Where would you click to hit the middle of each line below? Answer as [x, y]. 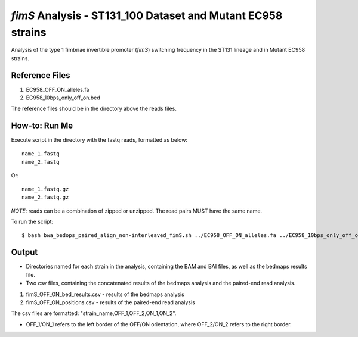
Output [24, 252]
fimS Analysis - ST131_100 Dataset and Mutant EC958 [147, 15]
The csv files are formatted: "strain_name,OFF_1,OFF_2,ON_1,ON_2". [94, 313]
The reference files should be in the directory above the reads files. [94, 109]
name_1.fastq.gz [45, 189]
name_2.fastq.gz [45, 197]
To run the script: [32, 222]
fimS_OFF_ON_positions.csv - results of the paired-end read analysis [110, 302]
